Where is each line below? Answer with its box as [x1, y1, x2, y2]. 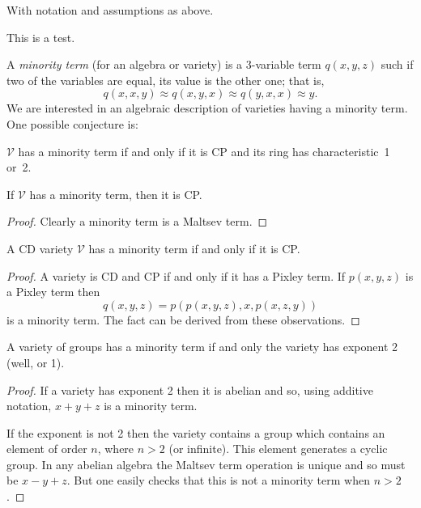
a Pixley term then [6, 283, 100, 300]
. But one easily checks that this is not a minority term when [66, 472, 370, 489]
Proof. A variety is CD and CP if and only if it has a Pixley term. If [6, 267, 346, 284]
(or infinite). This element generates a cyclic [168, 440, 388, 457]
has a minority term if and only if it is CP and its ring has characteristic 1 [18, 142, 390, 159]
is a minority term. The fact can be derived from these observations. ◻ [6, 311, 360, 328]
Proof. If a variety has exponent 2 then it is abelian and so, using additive [6, 381, 373, 398]
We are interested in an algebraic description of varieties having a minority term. [6, 99, 408, 116]
